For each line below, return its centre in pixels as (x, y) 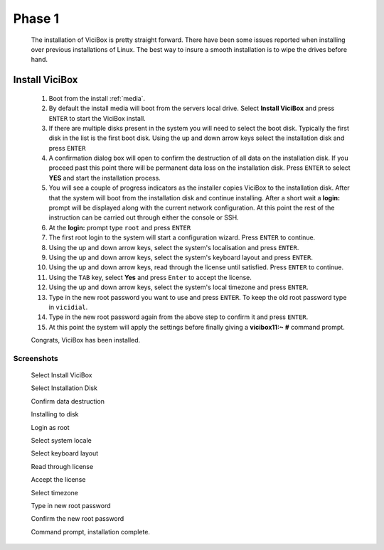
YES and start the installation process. (105, 178)
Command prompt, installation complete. (91, 532)
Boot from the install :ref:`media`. (97, 98)
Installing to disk (55, 414)
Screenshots (36, 358)
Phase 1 (36, 18)
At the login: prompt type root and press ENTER (120, 227)
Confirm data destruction (68, 401)
